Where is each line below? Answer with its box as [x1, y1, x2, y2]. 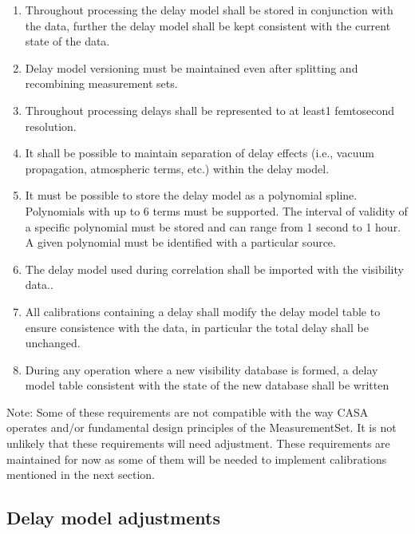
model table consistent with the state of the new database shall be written [25, 377, 389, 394]
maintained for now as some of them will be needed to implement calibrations [6, 450, 387, 467]
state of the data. [25, 33, 110, 49]
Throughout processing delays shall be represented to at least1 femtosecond [25, 101, 395, 118]
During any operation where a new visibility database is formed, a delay [25, 361, 378, 378]
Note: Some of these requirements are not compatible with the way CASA [6, 403, 369, 420]
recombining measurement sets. [25, 75, 178, 92]
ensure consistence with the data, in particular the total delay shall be [25, 318, 369, 335]
